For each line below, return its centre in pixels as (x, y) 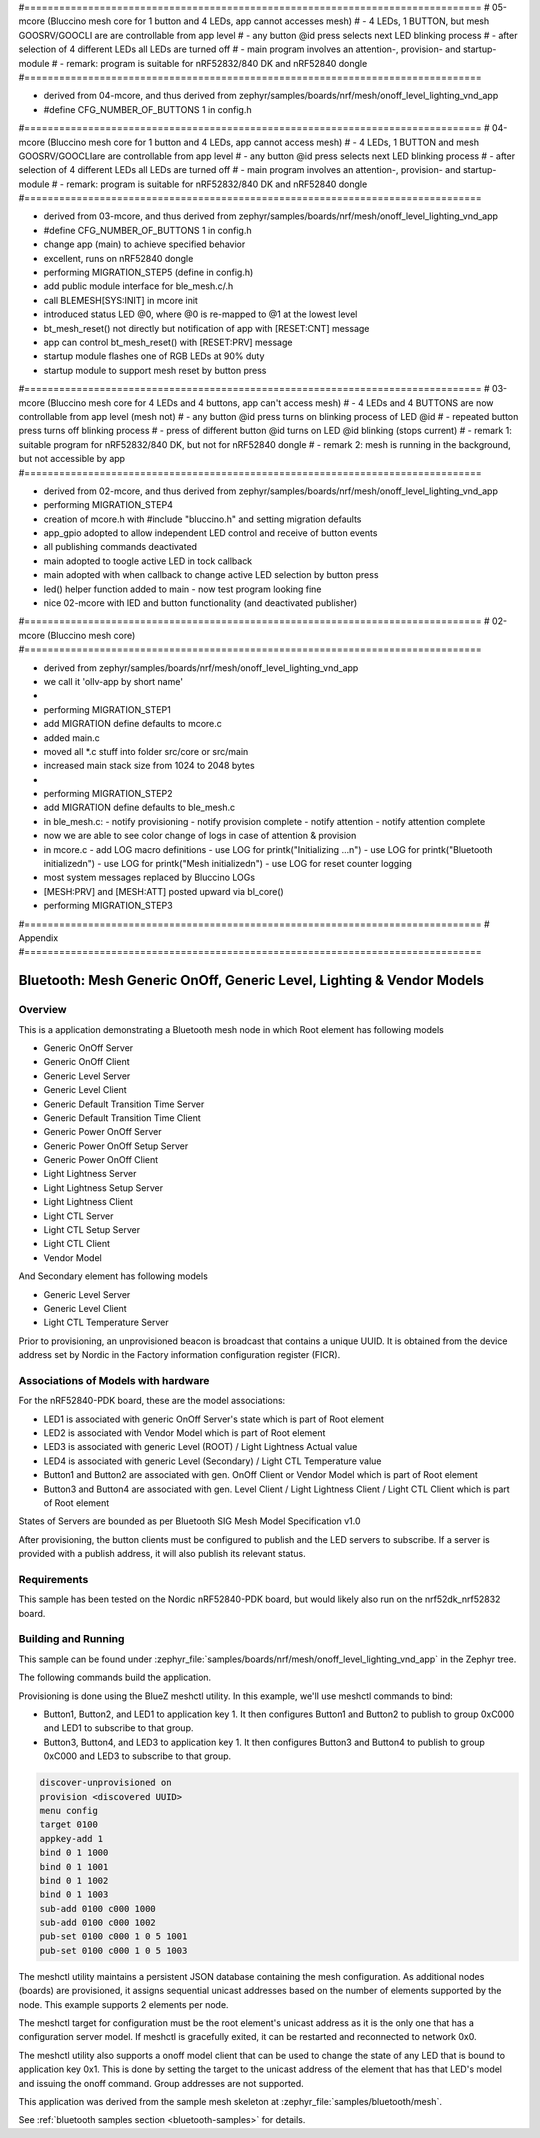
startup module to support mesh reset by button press (155, 370)
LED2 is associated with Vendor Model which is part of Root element (184, 1433)
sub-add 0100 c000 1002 (98, 1923)
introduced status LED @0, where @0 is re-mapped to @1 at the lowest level (200, 314)
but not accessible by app (71, 459)
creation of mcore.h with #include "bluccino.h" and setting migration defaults (202, 519)
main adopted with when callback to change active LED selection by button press (211, 575)
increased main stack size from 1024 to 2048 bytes (149, 766)
